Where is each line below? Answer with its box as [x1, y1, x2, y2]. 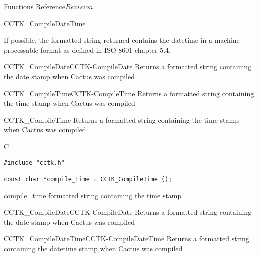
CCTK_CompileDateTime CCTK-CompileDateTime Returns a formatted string [4, 233, 249, 244]
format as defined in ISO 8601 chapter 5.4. [40, 44, 171, 55]
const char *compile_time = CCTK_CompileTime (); [4, 175, 172, 183]
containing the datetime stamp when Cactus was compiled [4, 243, 183, 253]
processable [4, 44, 39, 55]
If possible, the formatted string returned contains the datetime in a [4, 35, 212, 45]
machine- [214, 35, 242, 45]
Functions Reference [4, 1, 66, 11]
